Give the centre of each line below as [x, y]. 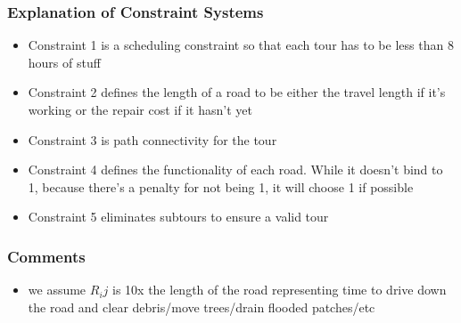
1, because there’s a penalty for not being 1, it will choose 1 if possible [221, 186]
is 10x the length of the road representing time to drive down [280, 290]
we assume [57, 290]
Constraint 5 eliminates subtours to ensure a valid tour [178, 217]
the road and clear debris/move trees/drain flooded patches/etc [202, 307]
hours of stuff [64, 62]
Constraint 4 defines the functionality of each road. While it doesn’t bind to [235, 170]
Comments [46, 256]
